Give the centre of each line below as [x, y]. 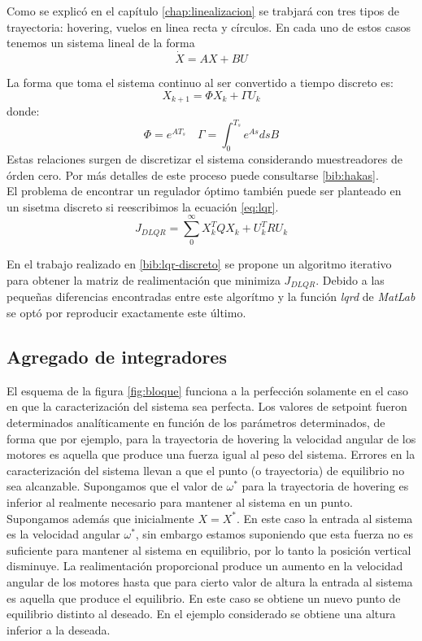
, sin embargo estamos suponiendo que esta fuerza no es [274, 534]
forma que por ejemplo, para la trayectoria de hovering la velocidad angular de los [211, 438]
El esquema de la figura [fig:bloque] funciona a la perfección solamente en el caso [208, 390]
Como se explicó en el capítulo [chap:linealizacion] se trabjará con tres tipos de [203, 11]
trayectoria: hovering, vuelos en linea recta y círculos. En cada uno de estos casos [209, 26]
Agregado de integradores [117, 357]
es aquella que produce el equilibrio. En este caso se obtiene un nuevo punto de [204, 597]
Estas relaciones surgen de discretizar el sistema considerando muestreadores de [204, 158]
